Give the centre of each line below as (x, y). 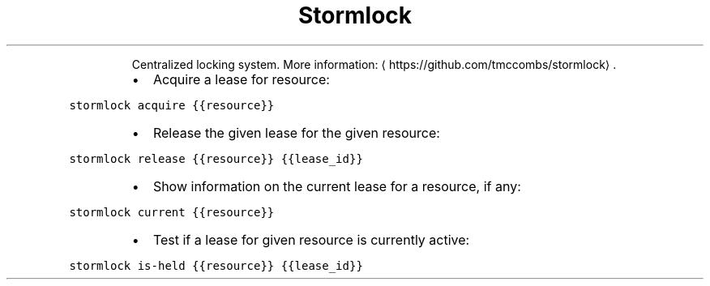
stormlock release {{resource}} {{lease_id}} (216, 158)
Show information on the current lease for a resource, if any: (337, 186)
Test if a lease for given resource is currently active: (311, 239)
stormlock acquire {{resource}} (172, 105)
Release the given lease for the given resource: (296, 132)
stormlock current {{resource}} (172, 212)
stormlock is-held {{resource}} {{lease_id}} (216, 265)
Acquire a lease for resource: (241, 79)
